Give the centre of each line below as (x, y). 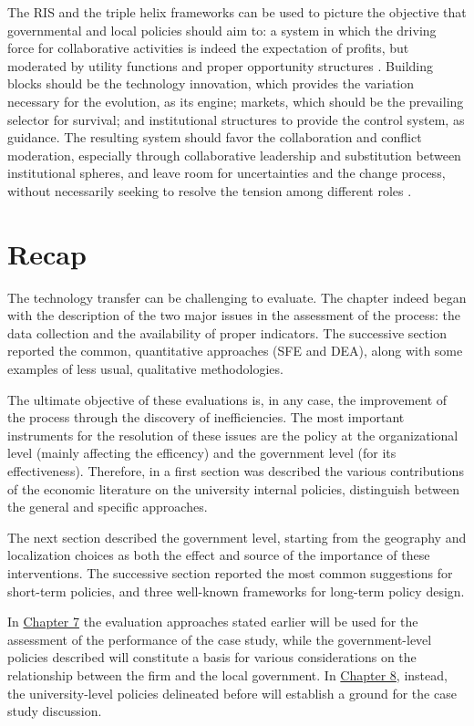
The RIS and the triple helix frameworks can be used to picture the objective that (237, 12)
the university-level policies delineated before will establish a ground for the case (232, 693)
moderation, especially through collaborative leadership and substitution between (234, 155)
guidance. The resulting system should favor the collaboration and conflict (215, 137)
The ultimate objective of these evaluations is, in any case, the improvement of (227, 399)
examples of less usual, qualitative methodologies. (145, 369)
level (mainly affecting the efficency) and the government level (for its (202, 453)
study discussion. (55, 711)
